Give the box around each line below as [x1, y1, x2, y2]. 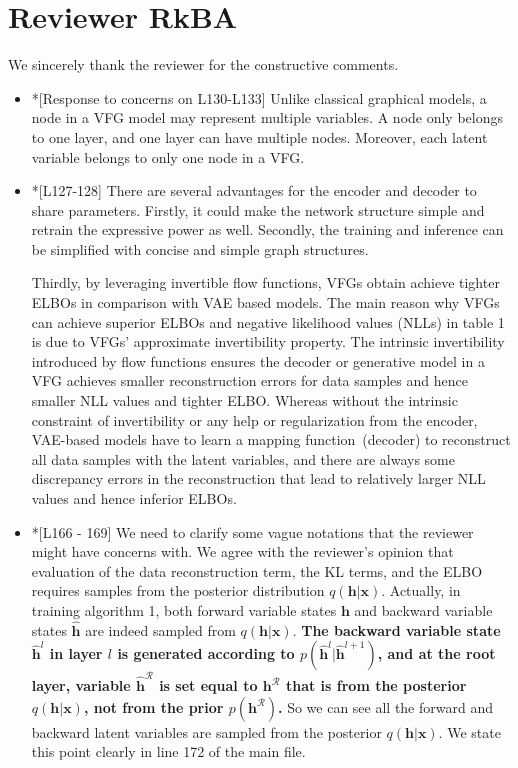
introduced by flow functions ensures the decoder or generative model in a [31, 350, 485, 371]
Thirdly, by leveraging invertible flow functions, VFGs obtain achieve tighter [31, 272, 500, 293]
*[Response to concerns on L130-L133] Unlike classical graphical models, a [31, 87, 487, 108]
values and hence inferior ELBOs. [31, 488, 237, 508]
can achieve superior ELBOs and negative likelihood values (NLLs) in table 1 [31, 311, 505, 332]
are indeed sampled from [85, 619, 236, 640]
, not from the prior [83, 696, 224, 717]
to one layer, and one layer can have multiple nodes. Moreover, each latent [31, 126, 488, 147]
